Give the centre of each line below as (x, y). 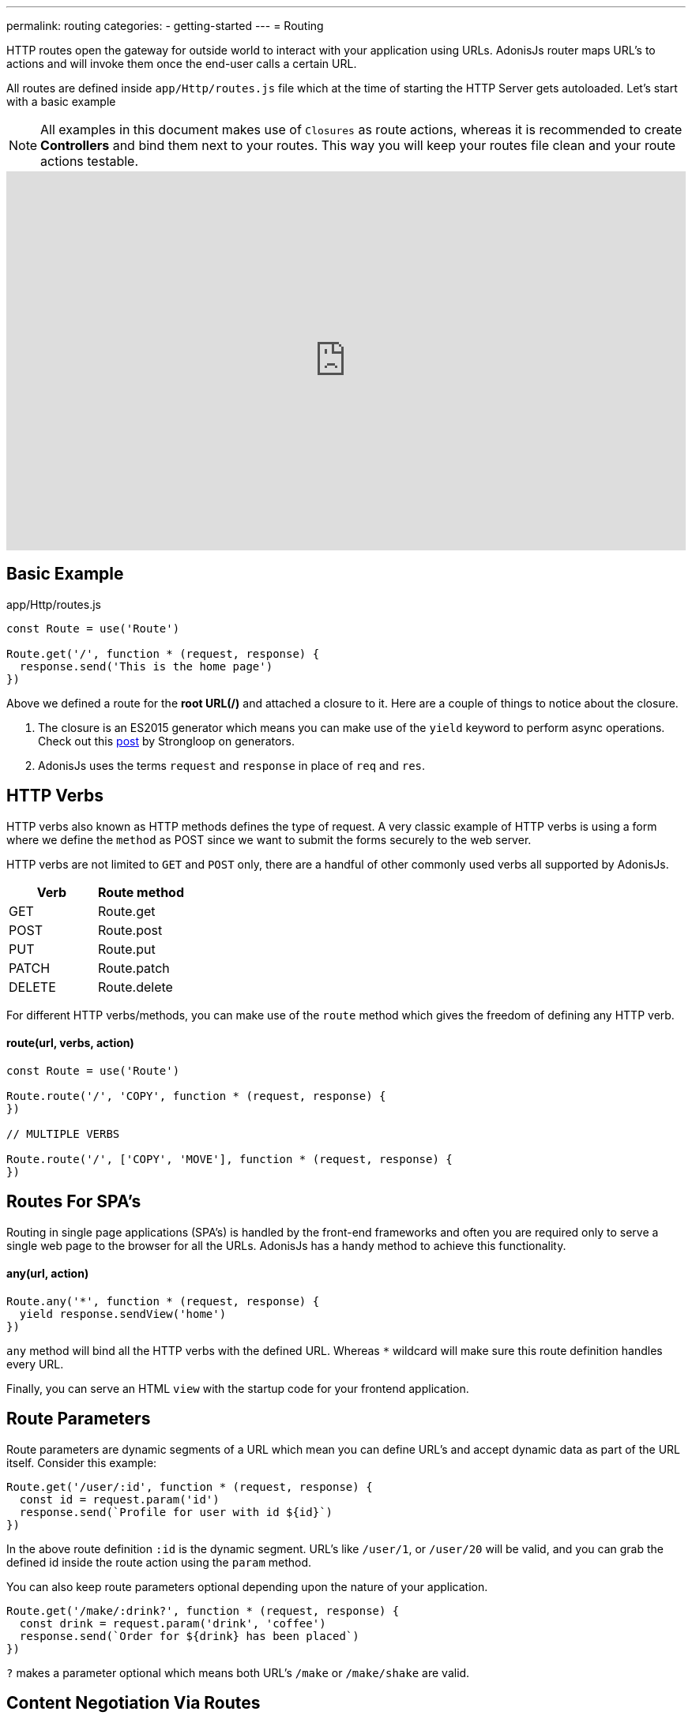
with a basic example (61, 101)
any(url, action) (48, 1274)
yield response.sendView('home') (123, 1314)
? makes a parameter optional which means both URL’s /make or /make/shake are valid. (238, 1672)
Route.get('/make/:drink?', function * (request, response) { (203, 1610)
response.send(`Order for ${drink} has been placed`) (189, 1636)
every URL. (35, 1364)
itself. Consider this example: (82, 1462)
